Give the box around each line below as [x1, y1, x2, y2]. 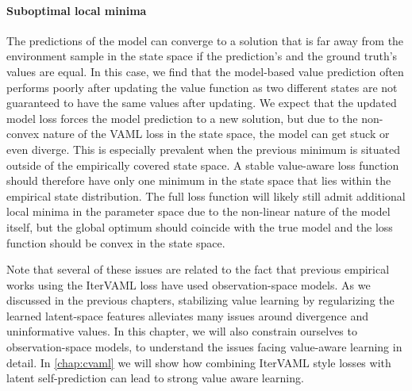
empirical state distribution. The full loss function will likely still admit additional [6, 187, 406, 204]
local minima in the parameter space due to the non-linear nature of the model [6, 203, 391, 220]
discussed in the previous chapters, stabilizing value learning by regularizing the [6, 292, 395, 309]
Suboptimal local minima [6, 2, 147, 18]
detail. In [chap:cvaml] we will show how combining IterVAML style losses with [6, 354, 391, 370]
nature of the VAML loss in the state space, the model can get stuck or [42, 125, 390, 142]
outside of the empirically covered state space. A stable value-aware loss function [6, 156, 399, 173]
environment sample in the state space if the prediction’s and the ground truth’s [6, 48, 398, 64]
